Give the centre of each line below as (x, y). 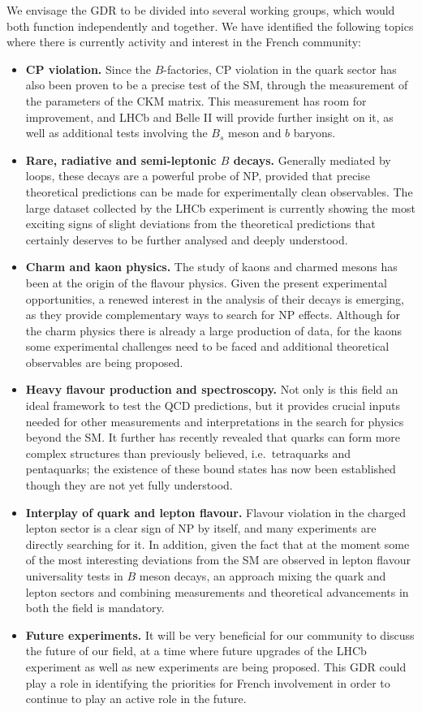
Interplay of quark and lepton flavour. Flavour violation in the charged (216, 512)
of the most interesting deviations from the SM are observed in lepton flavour (218, 560)
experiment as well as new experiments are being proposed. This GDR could (216, 666)
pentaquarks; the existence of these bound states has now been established (211, 469)
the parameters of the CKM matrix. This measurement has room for (196, 100)
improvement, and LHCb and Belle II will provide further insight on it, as (209, 117)
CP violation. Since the (88, 69)
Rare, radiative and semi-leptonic (121, 160)
